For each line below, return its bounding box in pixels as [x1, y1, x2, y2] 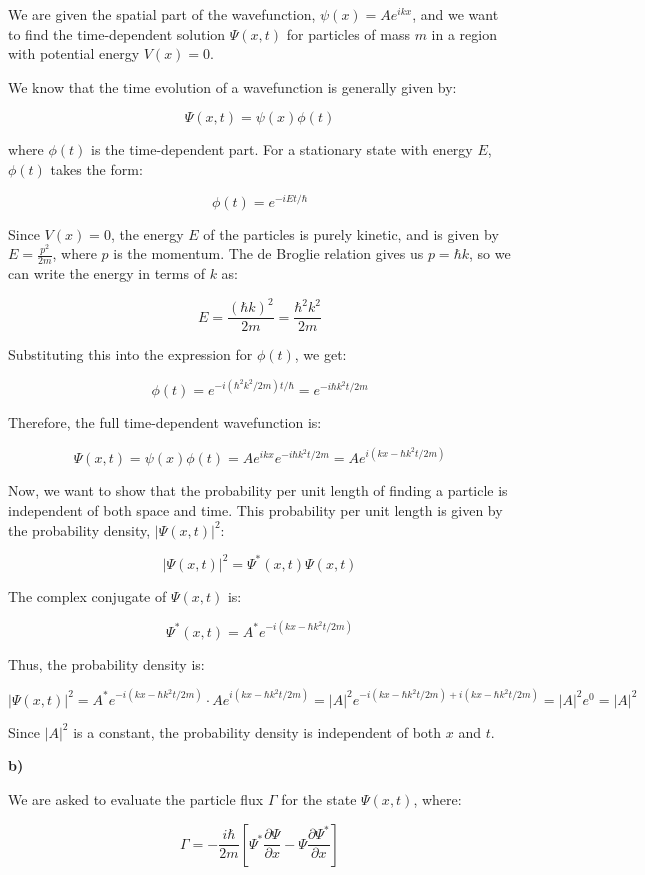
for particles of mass [286, 23, 410, 44]
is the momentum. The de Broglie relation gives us [113, 243, 424, 264]
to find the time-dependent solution [8, 23, 226, 44]
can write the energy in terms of [8, 263, 205, 284]
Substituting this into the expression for [8, 344, 253, 365]
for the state [281, 789, 357, 810]
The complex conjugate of [8, 585, 167, 606]
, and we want [412, 4, 499, 24]
